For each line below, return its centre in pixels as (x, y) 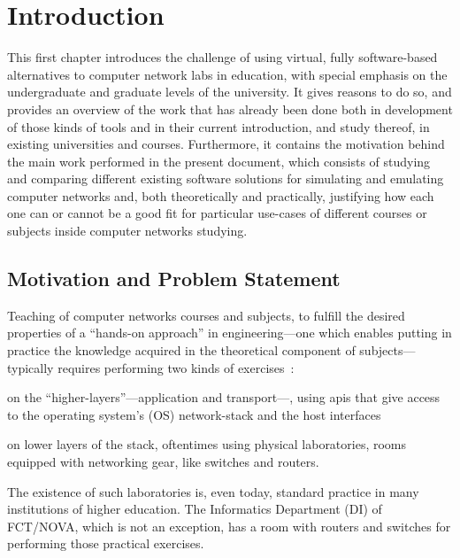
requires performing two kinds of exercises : (176, 367)
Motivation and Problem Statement (174, 279)
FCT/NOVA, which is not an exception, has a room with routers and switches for (229, 526)
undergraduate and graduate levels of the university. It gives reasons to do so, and (230, 92)
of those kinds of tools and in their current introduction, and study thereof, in (218, 126)
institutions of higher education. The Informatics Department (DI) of (195, 509)
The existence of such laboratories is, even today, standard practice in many (213, 491)
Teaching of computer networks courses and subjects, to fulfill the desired (206, 315)
